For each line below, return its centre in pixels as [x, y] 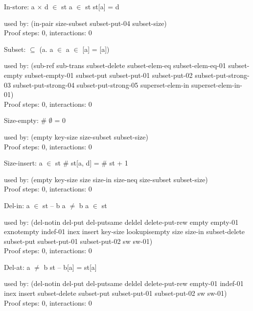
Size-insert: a [23, 163]
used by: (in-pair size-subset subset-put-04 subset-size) [85, 23]
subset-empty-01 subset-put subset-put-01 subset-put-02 [109, 75]
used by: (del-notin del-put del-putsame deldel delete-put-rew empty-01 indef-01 [124, 283]
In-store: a [19, 6]
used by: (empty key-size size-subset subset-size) [76, 136]
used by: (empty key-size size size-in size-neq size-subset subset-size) [106, 179]
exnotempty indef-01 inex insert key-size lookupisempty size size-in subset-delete [125, 231]
